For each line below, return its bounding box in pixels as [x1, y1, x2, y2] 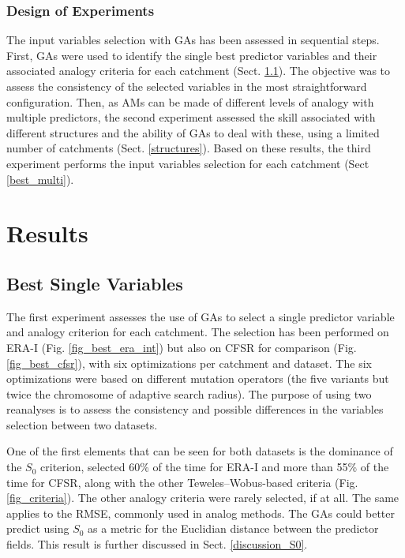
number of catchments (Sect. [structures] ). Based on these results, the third [6, 140, 371, 156]
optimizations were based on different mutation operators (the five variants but [6, 370, 389, 387]
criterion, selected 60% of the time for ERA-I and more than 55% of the [40, 459, 389, 475]
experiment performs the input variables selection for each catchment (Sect [6, 155, 369, 171]
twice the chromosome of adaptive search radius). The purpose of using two [6, 385, 372, 402]
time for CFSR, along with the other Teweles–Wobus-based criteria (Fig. [6, 474, 358, 490]
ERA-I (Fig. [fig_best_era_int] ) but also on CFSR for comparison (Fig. [6, 339, 357, 355]
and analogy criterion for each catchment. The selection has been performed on [6, 324, 389, 340]
